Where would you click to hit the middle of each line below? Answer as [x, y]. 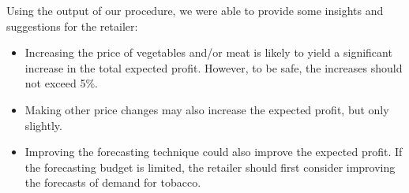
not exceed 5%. [61, 83]
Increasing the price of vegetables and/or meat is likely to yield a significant [208, 52]
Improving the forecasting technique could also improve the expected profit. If [214, 152]
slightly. [43, 125]
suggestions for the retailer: [72, 26]
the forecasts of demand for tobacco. [113, 182]
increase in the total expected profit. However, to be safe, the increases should [214, 67]
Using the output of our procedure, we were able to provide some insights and [195, 10]
